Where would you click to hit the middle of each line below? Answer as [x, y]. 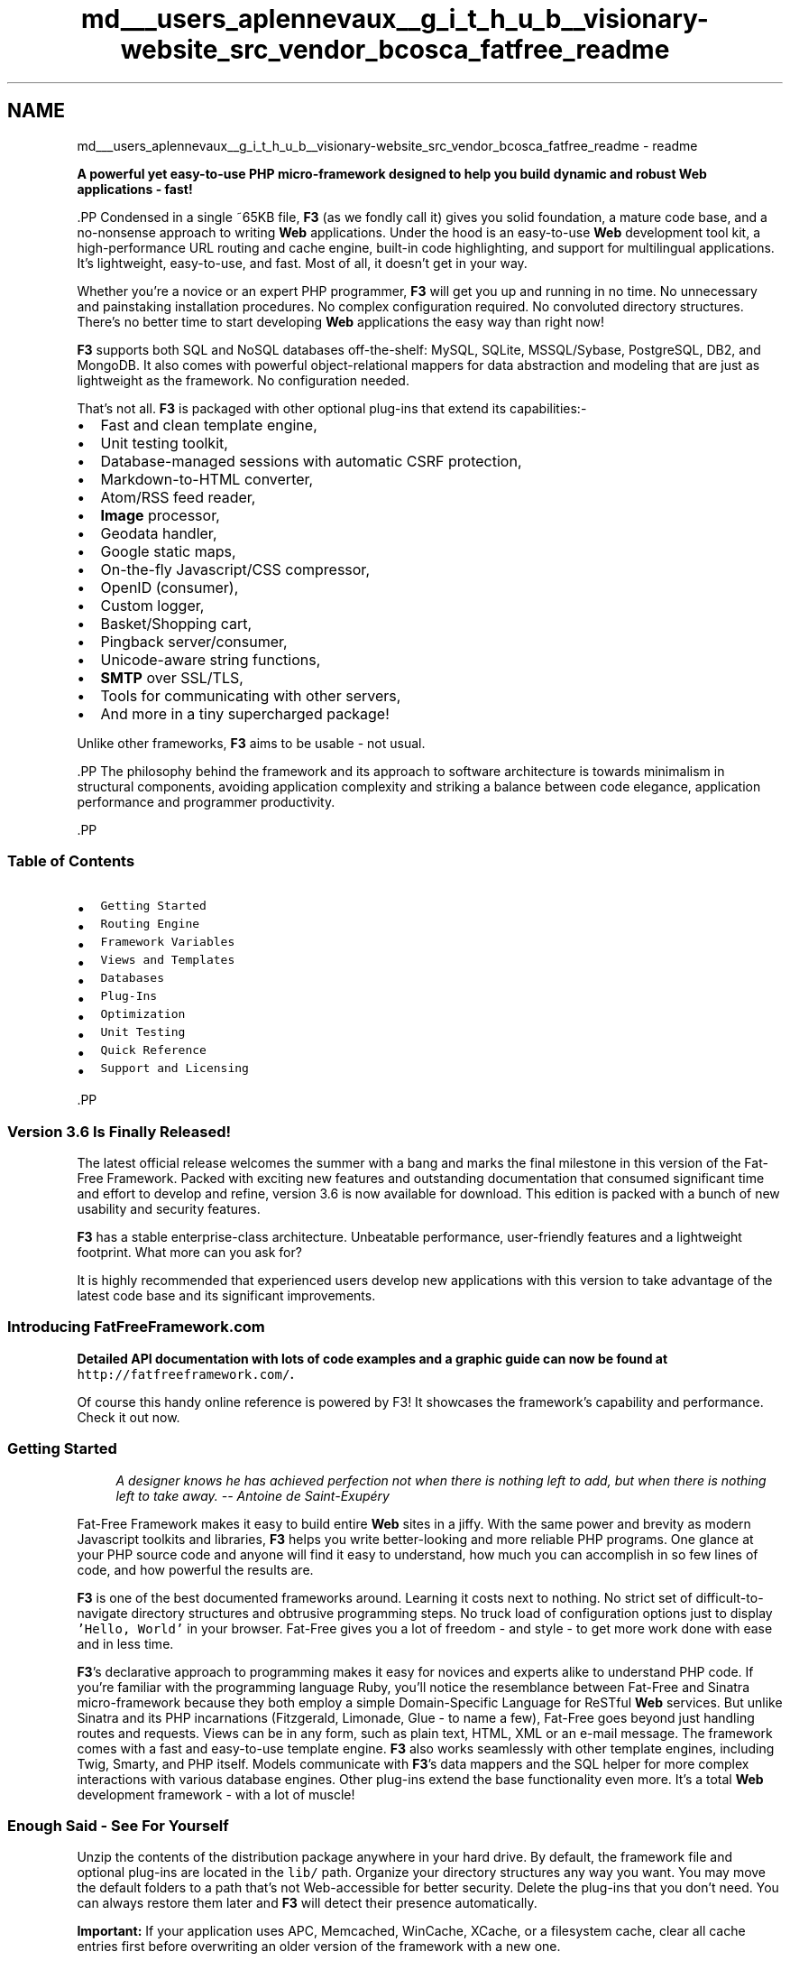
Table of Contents [71, 860]
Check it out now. [129, 1417]
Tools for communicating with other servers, [251, 695]
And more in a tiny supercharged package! [245, 713]
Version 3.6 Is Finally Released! [119, 1131]
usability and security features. [169, 1209]
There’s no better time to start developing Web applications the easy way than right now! [341, 321]
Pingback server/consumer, [194, 641]
